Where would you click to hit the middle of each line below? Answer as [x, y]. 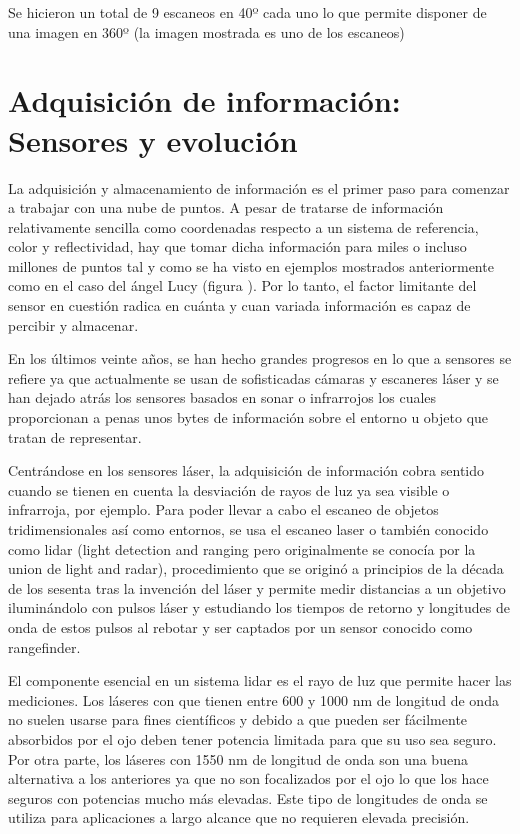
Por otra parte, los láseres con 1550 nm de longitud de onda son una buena [238, 758]
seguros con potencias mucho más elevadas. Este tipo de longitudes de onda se [248, 797]
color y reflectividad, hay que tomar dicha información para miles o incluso [237, 246]
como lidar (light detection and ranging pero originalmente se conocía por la [242, 548]
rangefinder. [44, 646]
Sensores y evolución [153, 139]
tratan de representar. [75, 436]
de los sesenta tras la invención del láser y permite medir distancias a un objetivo [257, 587]
